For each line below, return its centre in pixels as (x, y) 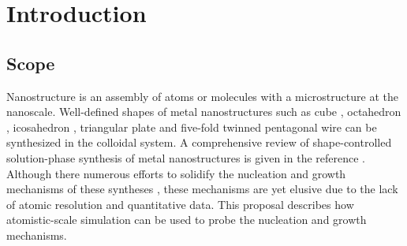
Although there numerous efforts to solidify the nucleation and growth (176, 173)
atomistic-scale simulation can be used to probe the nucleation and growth (187, 220)
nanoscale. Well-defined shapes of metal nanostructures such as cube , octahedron (204, 112)
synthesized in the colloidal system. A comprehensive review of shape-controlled (199, 142)
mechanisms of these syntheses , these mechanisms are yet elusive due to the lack (202, 189)
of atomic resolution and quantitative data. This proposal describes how (180, 204)
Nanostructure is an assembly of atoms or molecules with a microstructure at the (202, 96)
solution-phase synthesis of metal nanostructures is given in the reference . (186, 157)
